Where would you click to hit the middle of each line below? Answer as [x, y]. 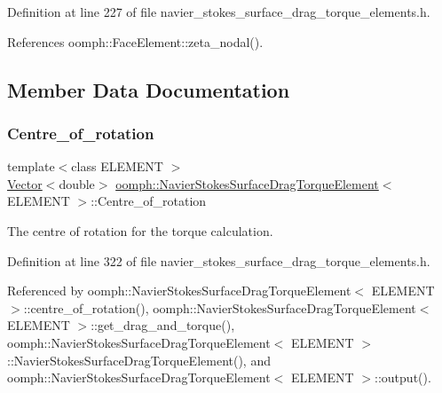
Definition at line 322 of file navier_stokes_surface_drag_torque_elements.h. [219, 260]
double [77, 183]
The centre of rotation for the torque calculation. [140, 230]
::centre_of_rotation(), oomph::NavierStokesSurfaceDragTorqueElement [220, 307]
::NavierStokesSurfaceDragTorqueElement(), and [139, 360]
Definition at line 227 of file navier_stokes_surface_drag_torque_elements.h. [219, 12]
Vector [25, 183]
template [31, 166]
